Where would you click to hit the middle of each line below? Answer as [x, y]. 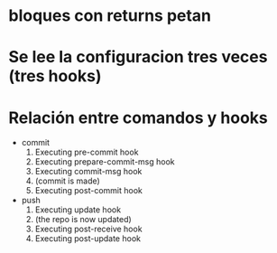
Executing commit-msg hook [88, 172]
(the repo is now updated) [83, 220]
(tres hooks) [55, 76]
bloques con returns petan [110, 16]
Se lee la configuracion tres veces [138, 57]
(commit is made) [67, 181]
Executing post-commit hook [89, 191]
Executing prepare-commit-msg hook [105, 162]
